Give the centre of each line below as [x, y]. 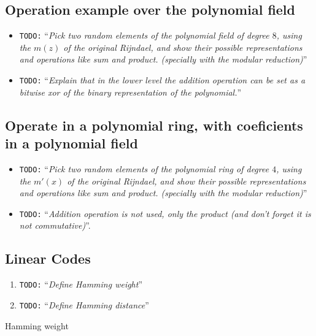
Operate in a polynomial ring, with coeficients [154, 125]
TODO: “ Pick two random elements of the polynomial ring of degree [144, 168]
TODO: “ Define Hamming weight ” [81, 284]
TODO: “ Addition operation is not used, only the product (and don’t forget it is [165, 213]
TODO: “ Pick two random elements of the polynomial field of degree [144, 35]
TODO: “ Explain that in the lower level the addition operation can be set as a [162, 80]
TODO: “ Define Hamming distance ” [84, 304]
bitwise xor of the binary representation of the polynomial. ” [130, 92]
